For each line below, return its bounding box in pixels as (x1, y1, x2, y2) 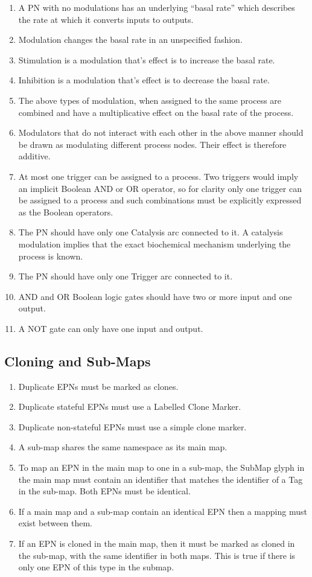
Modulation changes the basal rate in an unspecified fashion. (18, 33, 243, 46)
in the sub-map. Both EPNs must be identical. (18, 485, 191, 497)
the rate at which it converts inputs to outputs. (18, 13, 194, 25)
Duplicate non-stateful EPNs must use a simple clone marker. (18, 420, 247, 433)
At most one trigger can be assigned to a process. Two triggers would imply (18, 170, 299, 182)
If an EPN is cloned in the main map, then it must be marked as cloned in (18, 537, 295, 550)
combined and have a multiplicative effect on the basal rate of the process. (18, 106, 294, 118)
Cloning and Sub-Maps (4, 351, 151, 370)
